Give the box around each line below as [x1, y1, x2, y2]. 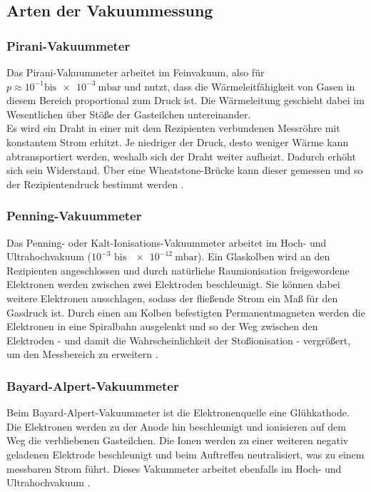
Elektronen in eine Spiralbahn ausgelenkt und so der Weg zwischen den [6, 319, 318, 334]
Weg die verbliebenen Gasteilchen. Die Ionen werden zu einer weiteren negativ [6, 433, 349, 448]
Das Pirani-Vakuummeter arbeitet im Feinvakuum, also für [6, 65, 265, 79]
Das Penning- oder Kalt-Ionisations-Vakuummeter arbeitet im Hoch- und [6, 235, 327, 250]
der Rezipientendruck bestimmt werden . [6, 176, 184, 191]
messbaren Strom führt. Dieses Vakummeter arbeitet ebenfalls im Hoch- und [6, 461, 342, 476]
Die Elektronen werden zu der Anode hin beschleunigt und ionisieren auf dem [6, 419, 346, 434]
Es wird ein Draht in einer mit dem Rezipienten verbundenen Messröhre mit [6, 121, 340, 135]
